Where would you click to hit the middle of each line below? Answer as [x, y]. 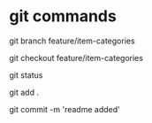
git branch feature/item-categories [72, 41]
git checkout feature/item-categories [76, 58]
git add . [24, 92]
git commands [63, 16]
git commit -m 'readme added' [65, 109]
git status [26, 75]
